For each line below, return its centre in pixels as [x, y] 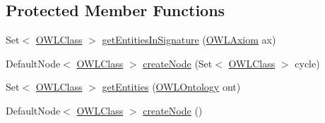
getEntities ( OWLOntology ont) [171, 87]
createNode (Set [178, 63]
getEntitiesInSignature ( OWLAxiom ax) [189, 40]
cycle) [307, 63]
